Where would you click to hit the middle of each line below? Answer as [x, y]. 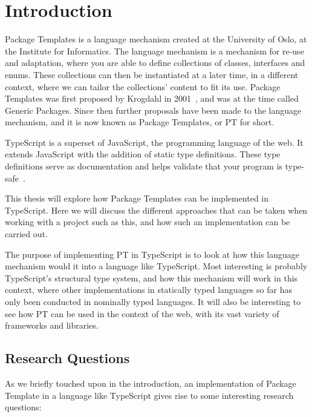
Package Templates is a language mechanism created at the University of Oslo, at [156, 39]
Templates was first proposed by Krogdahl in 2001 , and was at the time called [152, 98]
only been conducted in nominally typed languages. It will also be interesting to [153, 301]
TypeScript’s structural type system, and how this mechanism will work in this [151, 277]
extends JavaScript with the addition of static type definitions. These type [143, 154]
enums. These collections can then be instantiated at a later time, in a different [152, 74]
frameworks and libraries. [52, 325]
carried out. [26, 234]
